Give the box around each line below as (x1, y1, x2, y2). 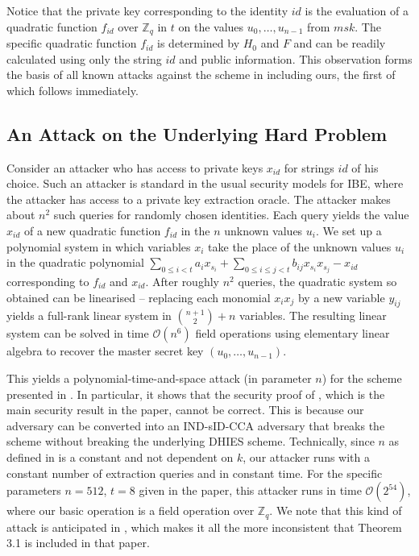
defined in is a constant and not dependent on (6, 448, 234, 465)
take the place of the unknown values (208, 238, 392, 255)
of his (351, 159, 379, 176)
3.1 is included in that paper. (6, 534, 150, 551)
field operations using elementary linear (195, 325, 390, 342)
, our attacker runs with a (243, 448, 371, 465)
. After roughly (145, 272, 219, 289)
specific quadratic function (6, 35, 137, 52)
